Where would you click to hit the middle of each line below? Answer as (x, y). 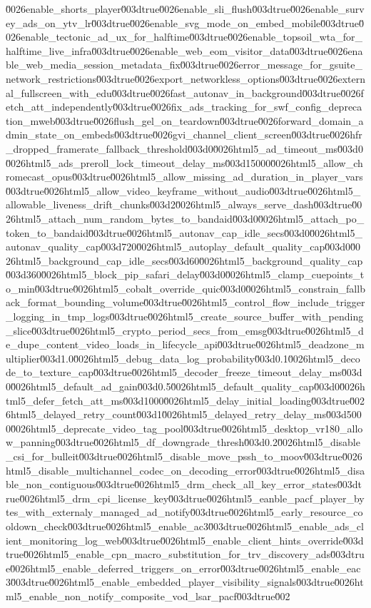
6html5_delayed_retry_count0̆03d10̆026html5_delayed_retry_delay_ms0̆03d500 (184, 414)
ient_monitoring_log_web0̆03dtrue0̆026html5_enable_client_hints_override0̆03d (185, 540)
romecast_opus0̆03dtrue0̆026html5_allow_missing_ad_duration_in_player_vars (184, 177)
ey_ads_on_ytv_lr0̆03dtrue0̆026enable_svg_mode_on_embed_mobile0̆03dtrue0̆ (185, 22)
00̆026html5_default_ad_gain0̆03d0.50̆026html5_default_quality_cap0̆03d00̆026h (185, 386)
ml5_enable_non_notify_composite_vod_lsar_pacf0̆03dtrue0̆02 (148, 596)
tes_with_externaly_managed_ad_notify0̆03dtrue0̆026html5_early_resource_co (184, 512)
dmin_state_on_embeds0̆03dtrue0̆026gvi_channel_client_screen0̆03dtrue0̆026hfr (184, 135)
